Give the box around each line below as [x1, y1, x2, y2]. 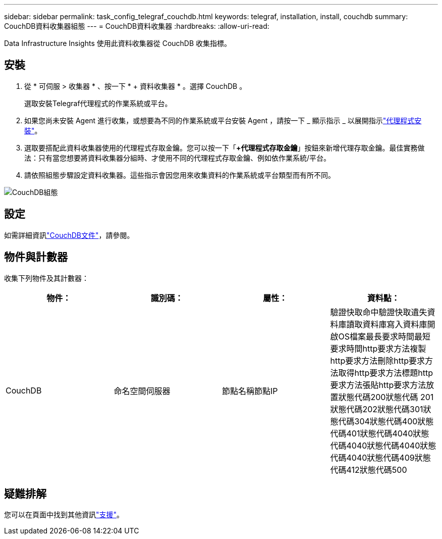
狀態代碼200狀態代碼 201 [338, 391, 434, 402]
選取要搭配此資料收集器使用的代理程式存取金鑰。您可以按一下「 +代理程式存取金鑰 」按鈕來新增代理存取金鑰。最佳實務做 [24, 143, 425, 152]
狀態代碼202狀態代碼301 [330, 404, 423, 414]
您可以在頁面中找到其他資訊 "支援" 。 [4, 510, 124, 519]
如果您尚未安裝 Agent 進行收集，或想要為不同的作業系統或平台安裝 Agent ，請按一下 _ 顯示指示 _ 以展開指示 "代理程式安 [24, 116, 422, 125]
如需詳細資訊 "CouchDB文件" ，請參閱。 [4, 230, 134, 239]
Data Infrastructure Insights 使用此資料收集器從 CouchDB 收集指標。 [4, 39, 232, 47]
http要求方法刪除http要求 [330, 355, 425, 366]
